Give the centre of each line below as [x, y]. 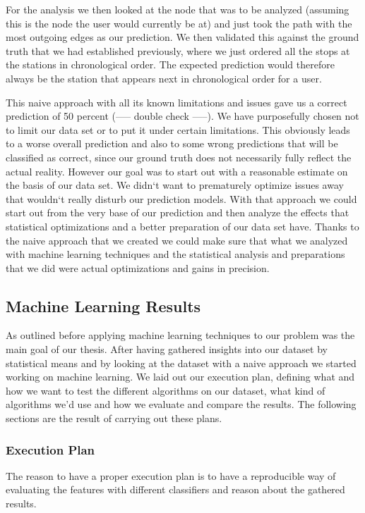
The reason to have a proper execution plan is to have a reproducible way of [171, 475]
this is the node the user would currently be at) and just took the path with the [179, 23]
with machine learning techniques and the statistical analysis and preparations [175, 254]
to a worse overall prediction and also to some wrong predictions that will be [172, 143]
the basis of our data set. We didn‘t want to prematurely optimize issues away [175, 185]
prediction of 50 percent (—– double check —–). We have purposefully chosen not [182, 116]
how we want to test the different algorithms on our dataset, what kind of [166, 390]
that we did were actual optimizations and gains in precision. [138, 267]
